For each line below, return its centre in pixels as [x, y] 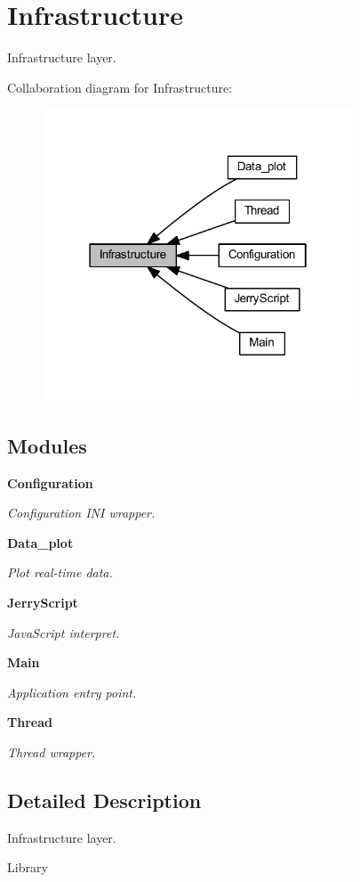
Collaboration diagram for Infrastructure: [120, 87]
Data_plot [40, 542]
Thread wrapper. [52, 751]
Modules [47, 445]
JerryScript [43, 602]
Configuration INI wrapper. [81, 513]
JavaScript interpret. [64, 632]
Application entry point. [72, 692]
